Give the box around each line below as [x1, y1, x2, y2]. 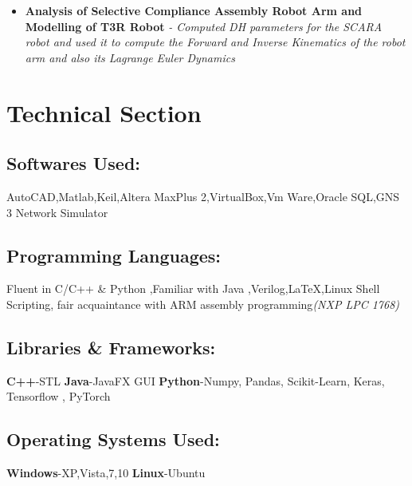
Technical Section [6, 96, 202, 128]
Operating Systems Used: [6, 427, 220, 452]
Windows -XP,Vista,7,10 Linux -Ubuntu [6, 464, 206, 481]
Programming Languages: [6, 243, 222, 267]
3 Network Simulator [6, 203, 108, 220]
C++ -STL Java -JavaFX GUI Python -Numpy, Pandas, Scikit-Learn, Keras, [6, 372, 385, 389]
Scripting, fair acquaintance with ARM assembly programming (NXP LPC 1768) [6, 295, 400, 312]
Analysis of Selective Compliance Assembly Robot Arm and [25, 2, 363, 18]
